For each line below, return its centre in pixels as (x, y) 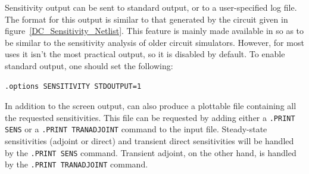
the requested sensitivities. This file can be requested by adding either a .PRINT (150, 117)
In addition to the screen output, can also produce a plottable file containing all (151, 106)
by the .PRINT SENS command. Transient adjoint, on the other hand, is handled (151, 152)
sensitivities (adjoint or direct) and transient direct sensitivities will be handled (149, 141)
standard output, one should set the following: (89, 65)
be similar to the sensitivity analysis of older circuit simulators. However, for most (154, 42)
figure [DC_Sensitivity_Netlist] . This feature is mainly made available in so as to (154, 31)
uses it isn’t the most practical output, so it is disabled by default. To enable (145, 54)
